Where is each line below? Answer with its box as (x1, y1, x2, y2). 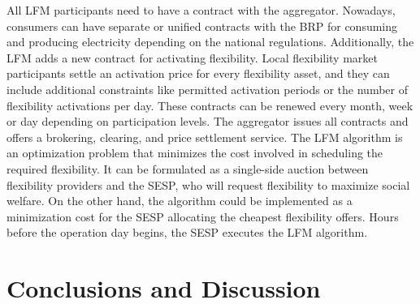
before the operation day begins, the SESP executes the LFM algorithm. (6, 224, 368, 241)
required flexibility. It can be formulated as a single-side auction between (6, 160, 369, 177)
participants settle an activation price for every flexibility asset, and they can (6, 65, 390, 82)
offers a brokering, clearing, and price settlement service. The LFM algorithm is (6, 128, 403, 145)
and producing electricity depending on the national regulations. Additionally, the (6, 33, 414, 50)
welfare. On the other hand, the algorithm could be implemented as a (6, 192, 353, 209)
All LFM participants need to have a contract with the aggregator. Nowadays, (6, 2, 396, 18)
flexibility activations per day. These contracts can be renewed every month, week (6, 96, 414, 113)
